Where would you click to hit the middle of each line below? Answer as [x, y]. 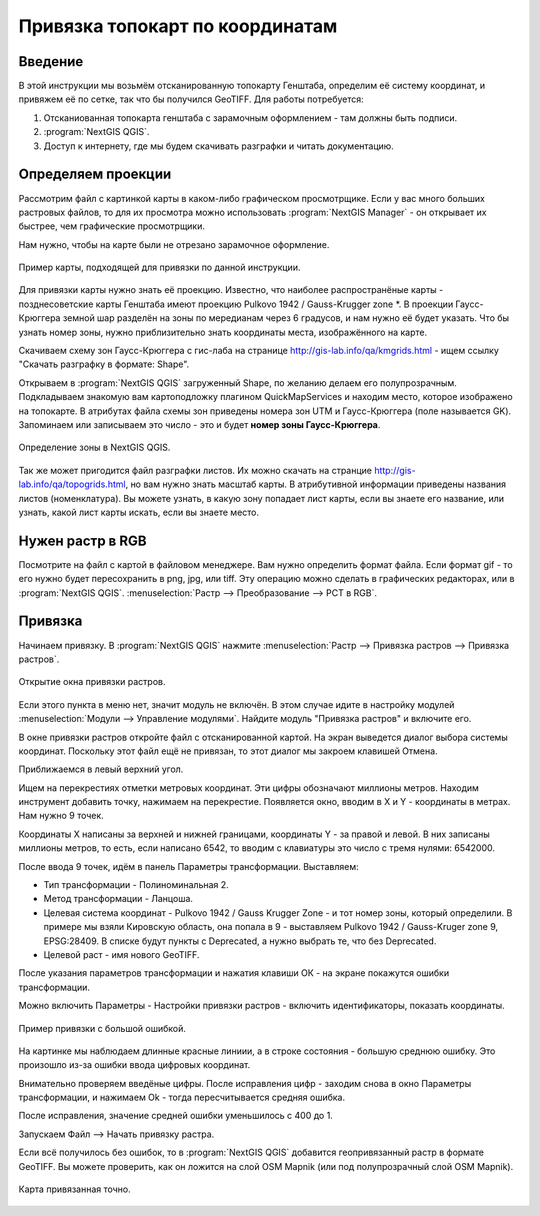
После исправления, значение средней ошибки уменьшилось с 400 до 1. [176, 1116]
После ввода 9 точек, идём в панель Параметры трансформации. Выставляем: [188, 866]
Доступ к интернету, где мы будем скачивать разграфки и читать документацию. [218, 146]
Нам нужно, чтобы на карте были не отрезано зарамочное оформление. [174, 244]
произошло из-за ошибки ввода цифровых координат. [134, 1065]
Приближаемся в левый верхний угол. [101, 769]
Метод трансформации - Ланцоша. [118, 899]
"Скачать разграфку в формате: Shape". [104, 364]
